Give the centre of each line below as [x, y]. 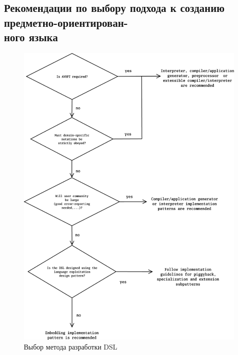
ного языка [31, 37]
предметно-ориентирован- [66, 22]
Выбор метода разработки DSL [71, 346]
